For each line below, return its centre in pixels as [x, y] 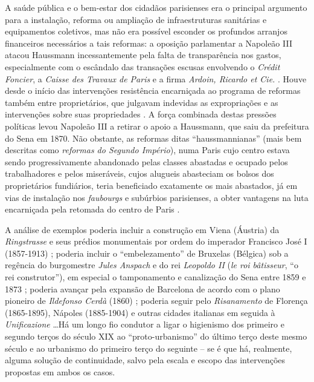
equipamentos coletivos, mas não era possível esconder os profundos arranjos [146, 31]
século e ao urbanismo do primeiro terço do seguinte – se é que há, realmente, [149, 348]
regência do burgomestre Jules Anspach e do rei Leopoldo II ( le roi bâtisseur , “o [152, 265]
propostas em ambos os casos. [60, 371]
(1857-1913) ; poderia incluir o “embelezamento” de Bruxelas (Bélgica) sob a [147, 253]
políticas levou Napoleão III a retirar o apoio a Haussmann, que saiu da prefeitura [157, 126]
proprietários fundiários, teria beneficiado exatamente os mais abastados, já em [151, 185]
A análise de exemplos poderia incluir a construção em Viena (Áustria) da [142, 229]
